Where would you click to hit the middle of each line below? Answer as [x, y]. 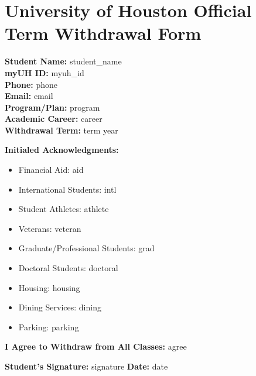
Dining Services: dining [60, 307]
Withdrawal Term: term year [62, 130]
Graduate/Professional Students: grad [86, 248]
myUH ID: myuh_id [45, 72]
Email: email [29, 96]
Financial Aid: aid [51, 170]
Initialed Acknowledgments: [62, 150]
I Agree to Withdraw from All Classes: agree [96, 346]
